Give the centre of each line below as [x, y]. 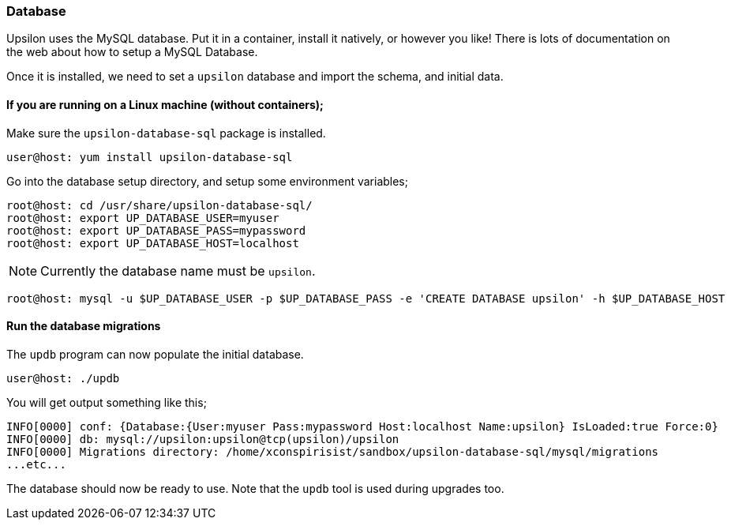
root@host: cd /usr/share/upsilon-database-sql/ [159, 205]
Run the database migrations [84, 326]
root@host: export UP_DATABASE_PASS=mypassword [156, 230]
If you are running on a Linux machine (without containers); [165, 104]
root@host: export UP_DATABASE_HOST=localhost [153, 243]
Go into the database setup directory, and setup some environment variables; [207, 181]
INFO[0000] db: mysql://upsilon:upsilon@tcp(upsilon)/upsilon [203, 439]
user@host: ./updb [63, 378]
